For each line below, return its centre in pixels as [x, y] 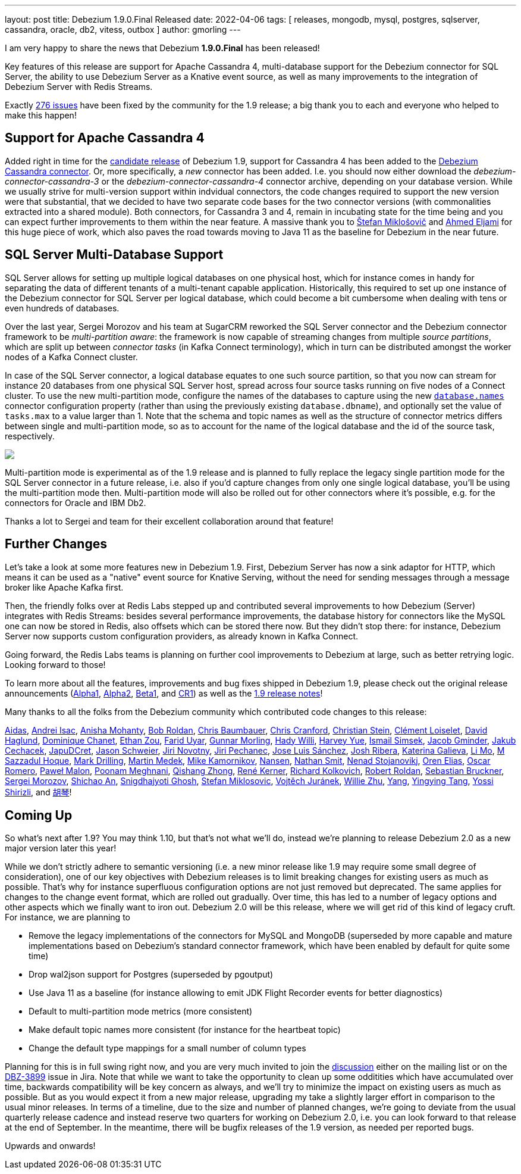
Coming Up [39, 815]
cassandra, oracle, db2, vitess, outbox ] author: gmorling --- [123, 29]
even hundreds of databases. [62, 308]
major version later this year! [61, 848]
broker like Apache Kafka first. [64, 587]
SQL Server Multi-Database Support [114, 255]
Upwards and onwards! [50, 1146]
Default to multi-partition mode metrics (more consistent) [141, 1011]
